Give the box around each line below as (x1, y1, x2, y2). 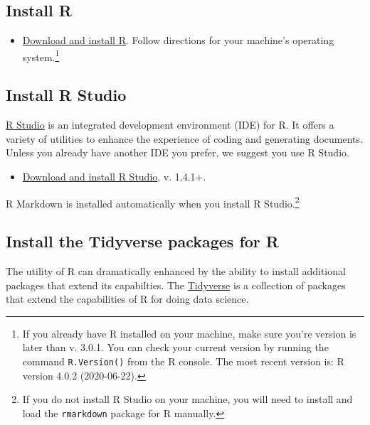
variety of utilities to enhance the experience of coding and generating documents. (6, 131, 363, 146)
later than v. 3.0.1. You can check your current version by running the (22, 340, 329, 355)
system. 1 (22, 47, 60, 64)
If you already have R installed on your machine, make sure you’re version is (22, 326, 356, 340)
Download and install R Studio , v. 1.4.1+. (22, 169, 206, 184)
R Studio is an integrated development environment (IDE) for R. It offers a (6, 117, 334, 132)
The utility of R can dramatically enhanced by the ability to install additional (6, 264, 346, 279)
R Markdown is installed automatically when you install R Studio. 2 (6, 193, 300, 210)
